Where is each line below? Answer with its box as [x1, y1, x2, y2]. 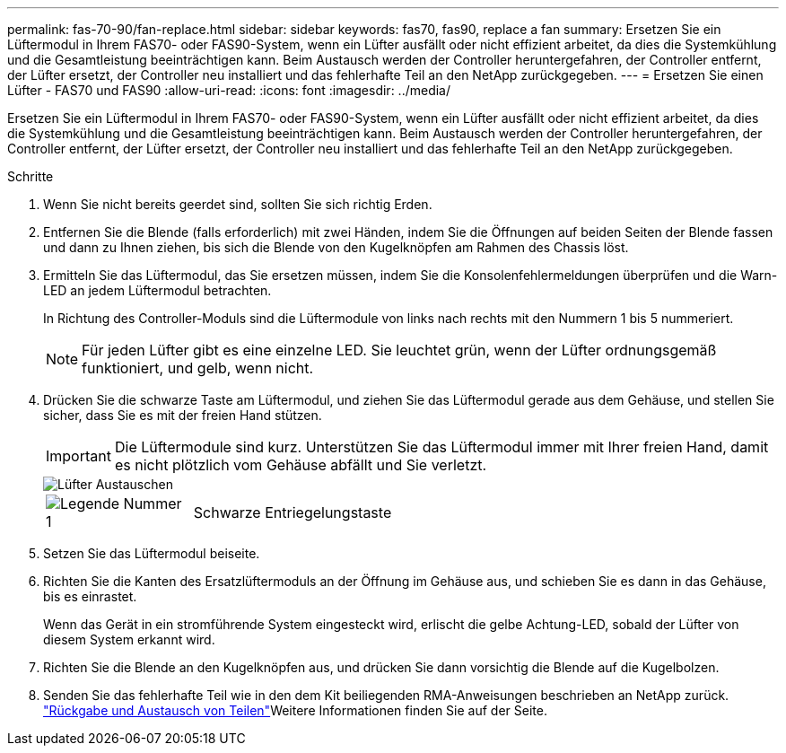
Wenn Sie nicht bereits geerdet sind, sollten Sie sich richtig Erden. [43, 197, 432, 212]
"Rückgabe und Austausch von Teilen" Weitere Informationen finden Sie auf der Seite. [43, 703, 547, 718]
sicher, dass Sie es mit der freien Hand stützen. [43, 407, 322, 423]
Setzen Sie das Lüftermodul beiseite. [43, 546, 260, 561]
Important [46, 447, 111, 465]
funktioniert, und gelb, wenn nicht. [82, 359, 314, 377]
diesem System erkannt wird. [43, 632, 215, 647]
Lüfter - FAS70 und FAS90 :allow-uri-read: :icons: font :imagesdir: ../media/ [7, 83, 451, 98]
